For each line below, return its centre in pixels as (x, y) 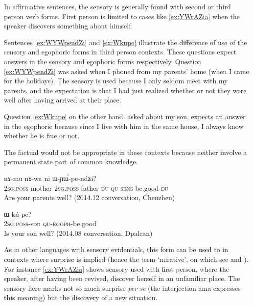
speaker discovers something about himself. (69, 26)
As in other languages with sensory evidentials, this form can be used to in (116, 249)
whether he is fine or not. (42, 136)
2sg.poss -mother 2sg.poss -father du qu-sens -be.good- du (86, 188)
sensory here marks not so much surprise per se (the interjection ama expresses (122, 288)
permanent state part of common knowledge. (71, 162)
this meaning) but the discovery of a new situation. (81, 297)
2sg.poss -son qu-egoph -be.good (50, 223)
